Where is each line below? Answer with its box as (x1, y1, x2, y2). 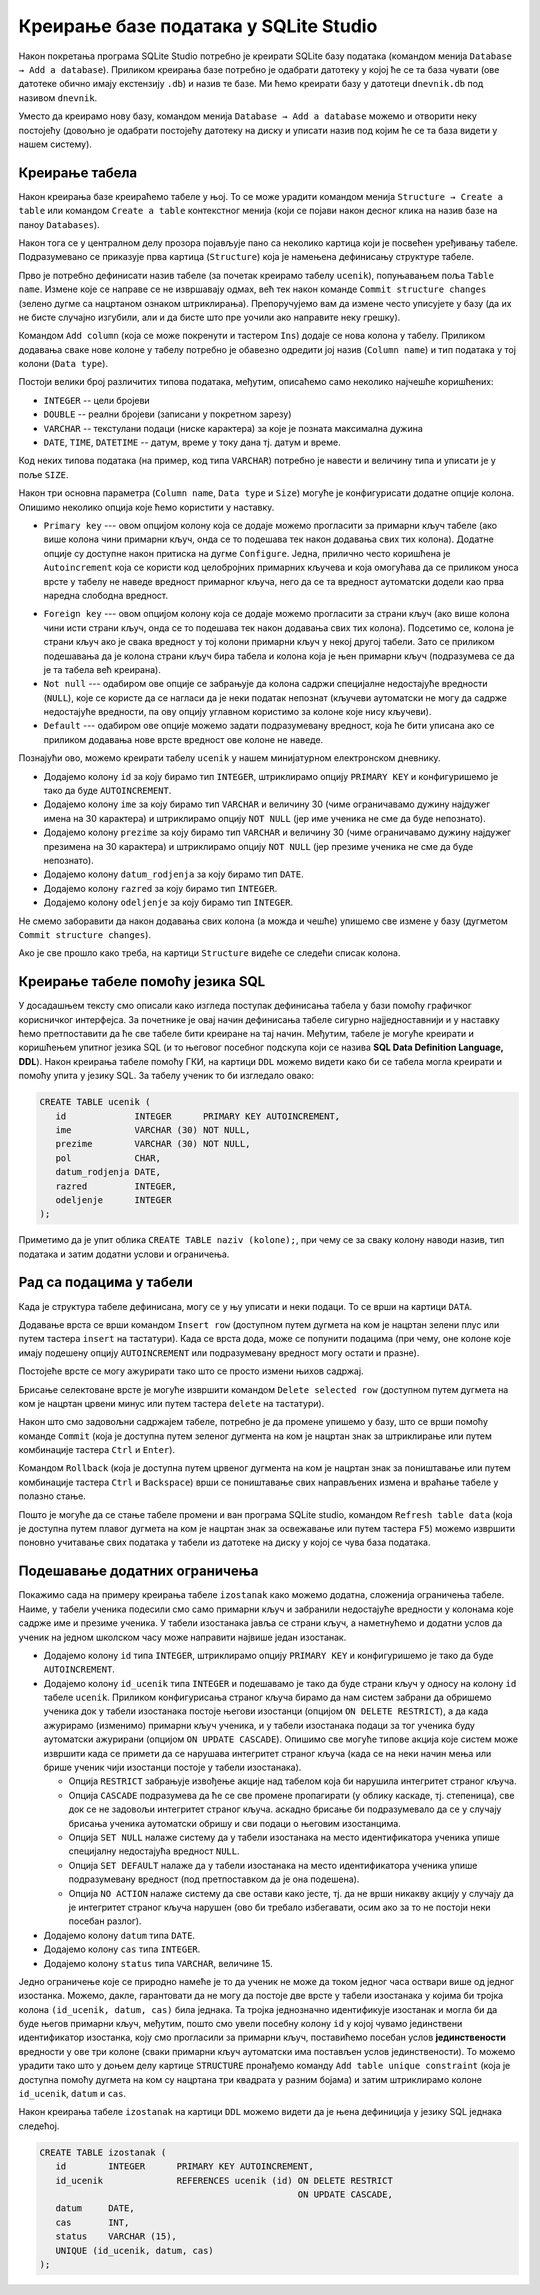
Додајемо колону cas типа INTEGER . (43, 1943, 201, 1955)
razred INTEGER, (55, 1180, 177, 1192)
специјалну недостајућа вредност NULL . (68, 1845, 240, 1857)
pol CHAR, (55, 1152, 162, 1164)
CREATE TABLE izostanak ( (39, 2146, 167, 2158)
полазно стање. (18, 1490, 87, 1502)
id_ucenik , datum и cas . (18, 2088, 127, 2100)
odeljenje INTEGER (55, 1194, 172, 1205)
